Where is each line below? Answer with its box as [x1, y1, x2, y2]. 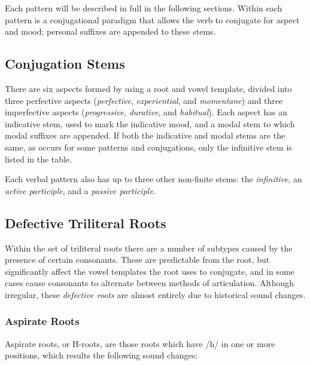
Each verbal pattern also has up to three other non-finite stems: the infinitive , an [5, 173, 302, 185]
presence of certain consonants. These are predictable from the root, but [5, 253, 270, 266]
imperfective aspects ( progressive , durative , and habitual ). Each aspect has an [5, 106, 288, 118]
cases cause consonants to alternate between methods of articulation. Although [5, 277, 294, 289]
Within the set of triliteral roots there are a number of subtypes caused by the [5, 241, 293, 254]
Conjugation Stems [5, 54, 125, 73]
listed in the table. [5, 152, 72, 165]
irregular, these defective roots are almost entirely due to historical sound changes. [5, 288, 306, 300]
